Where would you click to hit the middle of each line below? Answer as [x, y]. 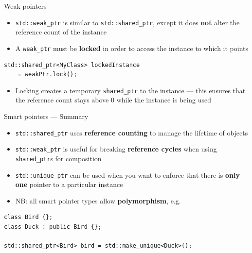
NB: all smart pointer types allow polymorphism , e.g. [98, 200]
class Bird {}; [28, 217]
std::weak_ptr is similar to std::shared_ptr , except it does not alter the [127, 22]
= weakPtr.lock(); [47, 75]
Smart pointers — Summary [46, 116]
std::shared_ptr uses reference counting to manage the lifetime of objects [132, 132]
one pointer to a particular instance [69, 184]
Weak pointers [25, 6]
